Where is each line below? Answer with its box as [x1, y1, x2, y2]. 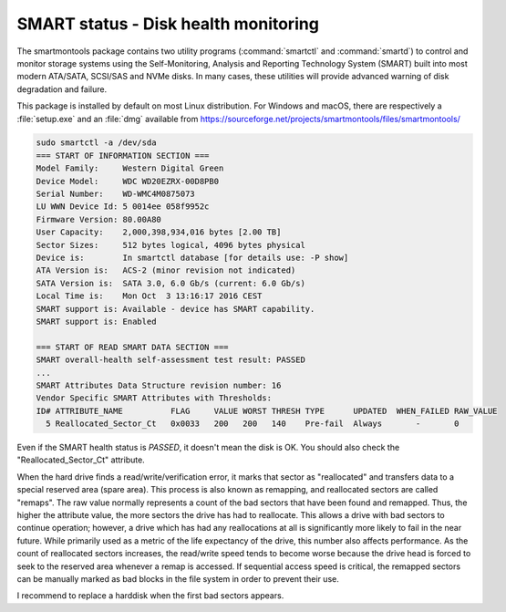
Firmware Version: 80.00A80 [36, 214, 161, 224]
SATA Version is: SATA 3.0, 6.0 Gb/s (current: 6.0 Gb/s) [36, 278, 305, 288]
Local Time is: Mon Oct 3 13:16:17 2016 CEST [36, 291, 263, 301]
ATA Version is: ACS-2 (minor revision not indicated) [36, 265, 296, 275]
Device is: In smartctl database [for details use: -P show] [36, 253, 349, 263]
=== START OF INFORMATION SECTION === [36, 150, 210, 161]
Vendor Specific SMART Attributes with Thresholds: [36, 393, 273, 403]
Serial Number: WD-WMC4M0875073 [36, 189, 195, 200]
